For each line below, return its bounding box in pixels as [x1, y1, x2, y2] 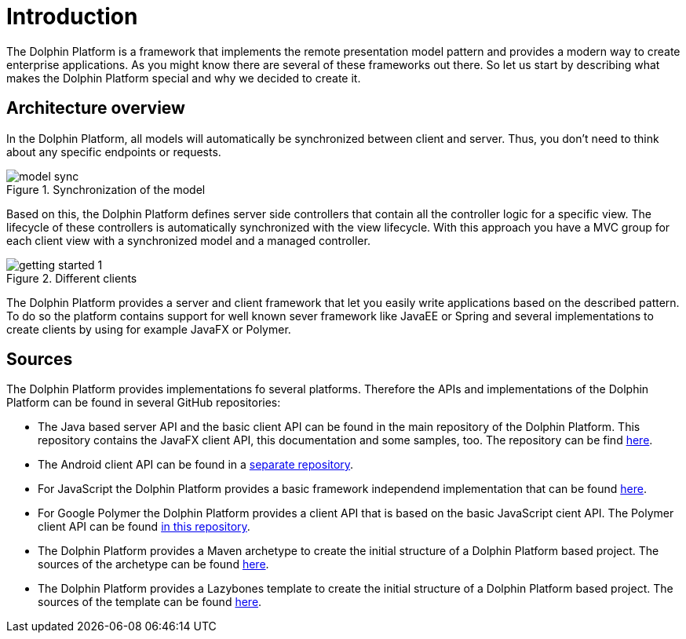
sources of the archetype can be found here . [38, 557, 269, 571]
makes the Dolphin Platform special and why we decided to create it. [6, 71, 361, 85]
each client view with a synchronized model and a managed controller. [6, 233, 370, 247]
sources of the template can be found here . [38, 595, 262, 609]
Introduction [6, 3, 138, 30]
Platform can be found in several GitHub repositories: [6, 396, 281, 410]
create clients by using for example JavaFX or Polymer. [6, 322, 291, 336]
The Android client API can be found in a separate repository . [38, 458, 354, 472]
